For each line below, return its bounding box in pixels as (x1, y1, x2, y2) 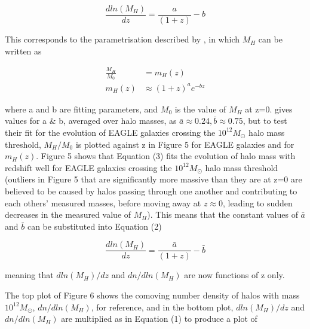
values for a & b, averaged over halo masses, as (5, 114, 177, 127)
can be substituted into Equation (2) (27, 220, 162, 232)
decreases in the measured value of (5, 208, 131, 221)
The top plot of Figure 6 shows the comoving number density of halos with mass (5, 288, 300, 301)
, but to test (243, 114, 287, 127)
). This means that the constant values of (147, 208, 298, 221)
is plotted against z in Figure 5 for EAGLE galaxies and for (75, 138, 294, 150)
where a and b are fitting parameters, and (5, 102, 158, 115)
